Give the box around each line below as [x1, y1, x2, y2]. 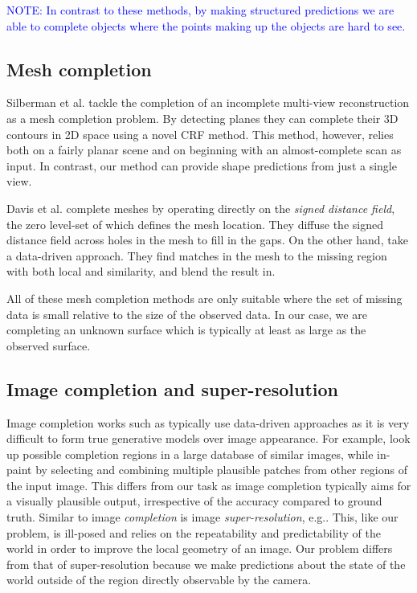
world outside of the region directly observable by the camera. [6, 571, 312, 588]
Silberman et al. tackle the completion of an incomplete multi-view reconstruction [6, 94, 410, 111]
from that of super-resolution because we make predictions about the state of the [6, 555, 406, 572]
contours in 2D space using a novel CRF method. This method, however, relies [6, 125, 394, 142]
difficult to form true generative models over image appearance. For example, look [6, 430, 411, 447]
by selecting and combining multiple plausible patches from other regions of [35, 461, 407, 478]
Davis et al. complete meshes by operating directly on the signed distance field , [6, 199, 395, 216]
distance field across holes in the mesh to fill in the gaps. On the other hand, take [6, 231, 408, 248]
